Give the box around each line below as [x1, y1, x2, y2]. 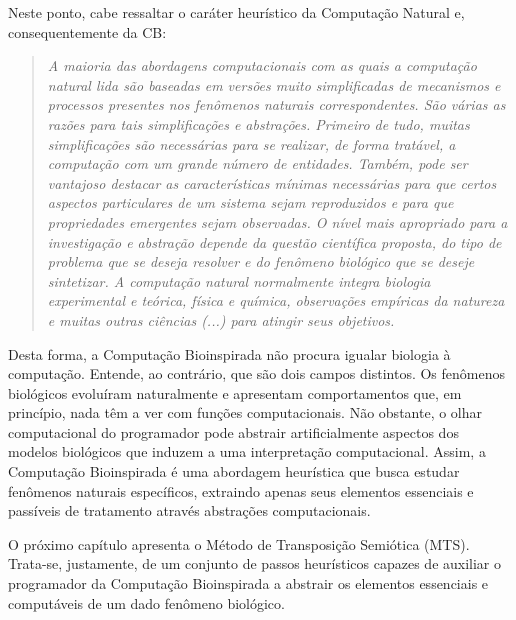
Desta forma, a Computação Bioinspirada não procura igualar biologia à [8, 343, 451, 364]
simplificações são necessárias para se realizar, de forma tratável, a [47, 133, 456, 154]
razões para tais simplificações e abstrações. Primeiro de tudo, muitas [47, 113, 470, 134]
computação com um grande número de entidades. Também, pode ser [47, 153, 468, 174]
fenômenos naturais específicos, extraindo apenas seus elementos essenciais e [8, 480, 474, 501]
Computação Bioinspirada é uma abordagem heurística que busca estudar [8, 461, 460, 482]
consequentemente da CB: [8, 21, 167, 42]
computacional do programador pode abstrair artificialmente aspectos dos [8, 421, 459, 442]
